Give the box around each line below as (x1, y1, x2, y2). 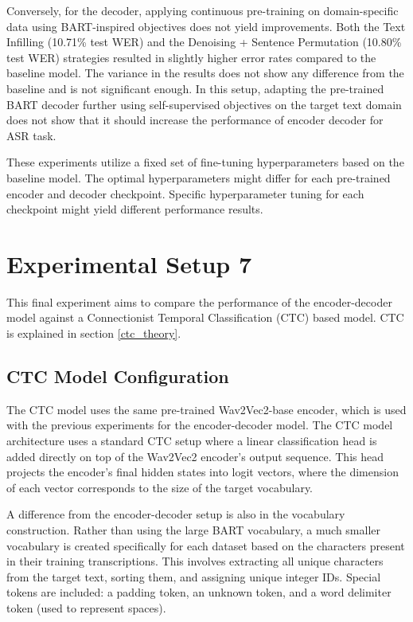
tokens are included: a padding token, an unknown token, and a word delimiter (6, 584, 392, 600)
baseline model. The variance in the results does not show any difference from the (6, 65, 404, 81)
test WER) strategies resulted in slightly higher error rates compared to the (6, 49, 376, 65)
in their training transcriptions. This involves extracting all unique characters (6, 553, 384, 569)
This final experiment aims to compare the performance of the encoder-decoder (6, 293, 392, 310)
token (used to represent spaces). (6, 599, 166, 616)
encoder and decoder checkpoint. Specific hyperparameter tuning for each (6, 185, 364, 201)
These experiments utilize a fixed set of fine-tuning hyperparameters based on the (6, 154, 404, 170)
